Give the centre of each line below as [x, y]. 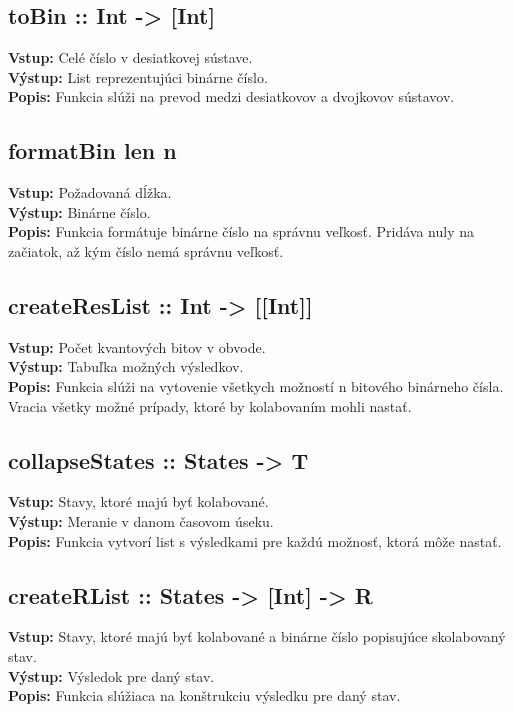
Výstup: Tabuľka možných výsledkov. [126, 366]
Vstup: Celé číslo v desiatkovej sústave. [130, 57]
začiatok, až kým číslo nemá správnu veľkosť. [146, 250]
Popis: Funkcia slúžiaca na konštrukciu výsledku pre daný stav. [204, 695]
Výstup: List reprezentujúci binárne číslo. [138, 76]
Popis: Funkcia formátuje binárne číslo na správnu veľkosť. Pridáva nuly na [241, 231]
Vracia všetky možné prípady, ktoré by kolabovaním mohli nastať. [210, 405]
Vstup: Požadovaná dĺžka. [90, 192]
